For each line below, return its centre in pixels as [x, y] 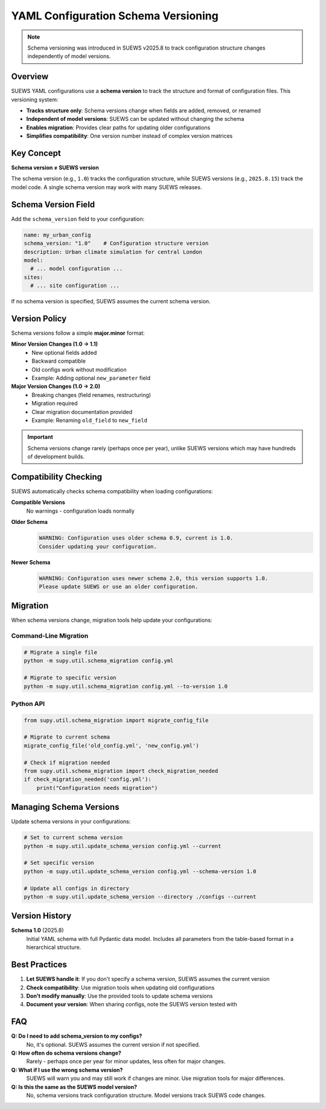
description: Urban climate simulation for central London [113, 252]
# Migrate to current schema [67, 737]
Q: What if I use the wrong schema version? [67, 1070]
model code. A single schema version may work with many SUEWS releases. [107, 187]
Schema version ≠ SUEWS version [55, 168]
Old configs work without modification [79, 369]
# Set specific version [59, 863]
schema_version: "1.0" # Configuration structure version [116, 244]
